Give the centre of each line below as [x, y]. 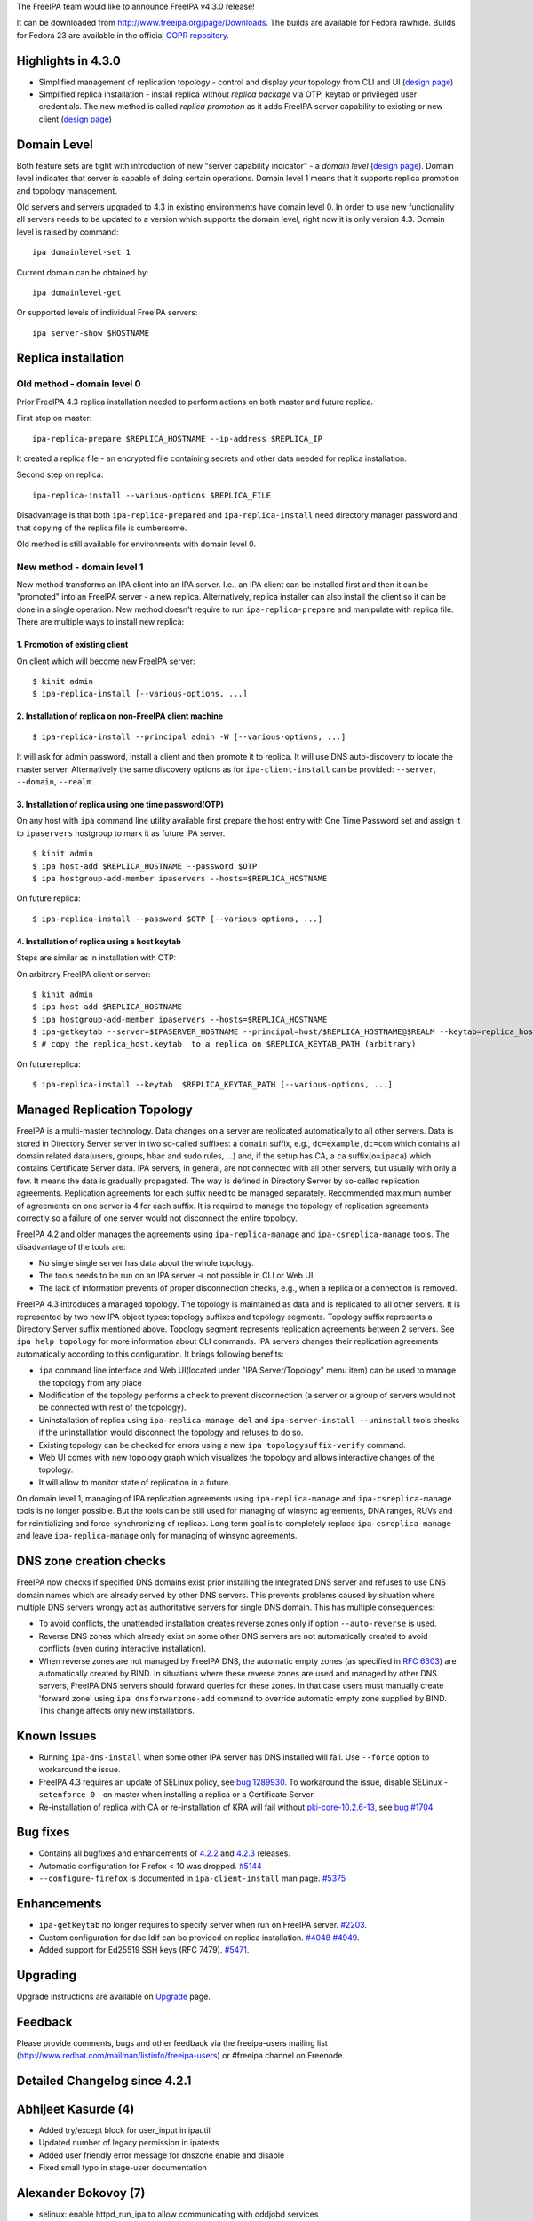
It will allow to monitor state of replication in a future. [135, 1482]
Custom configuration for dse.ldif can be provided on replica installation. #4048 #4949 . [199, 1938]
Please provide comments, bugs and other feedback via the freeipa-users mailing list [172, 2042]
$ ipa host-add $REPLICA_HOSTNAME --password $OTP [145, 866]
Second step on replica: [60, 474]
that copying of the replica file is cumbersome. [102, 528]
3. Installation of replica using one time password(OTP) [120, 804]
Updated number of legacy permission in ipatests [129, 2143]
